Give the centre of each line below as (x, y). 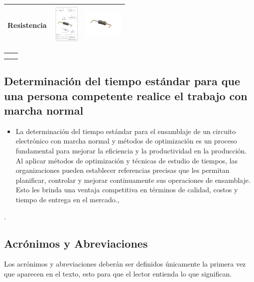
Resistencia (27, 25)
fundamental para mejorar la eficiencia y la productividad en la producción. (131, 151)
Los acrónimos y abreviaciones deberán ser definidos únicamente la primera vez (125, 264)
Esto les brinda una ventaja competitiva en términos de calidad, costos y (127, 190)
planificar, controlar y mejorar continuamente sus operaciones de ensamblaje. (133, 180)
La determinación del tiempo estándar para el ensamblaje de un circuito (126, 131)
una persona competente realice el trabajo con (126, 95)
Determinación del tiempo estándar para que (122, 81)
